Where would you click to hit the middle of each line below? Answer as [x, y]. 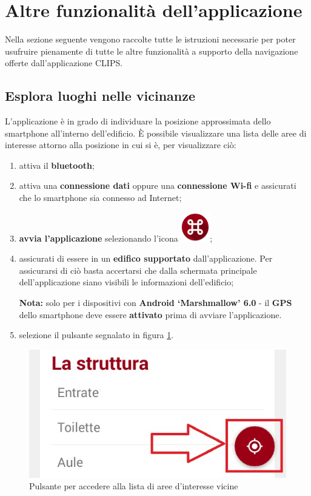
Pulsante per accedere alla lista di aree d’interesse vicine [134, 486]
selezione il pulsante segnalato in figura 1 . [96, 335]
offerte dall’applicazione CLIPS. [64, 63]
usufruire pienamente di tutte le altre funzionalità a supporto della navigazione [152, 51]
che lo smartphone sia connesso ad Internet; [100, 198]
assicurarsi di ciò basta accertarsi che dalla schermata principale [138, 270]
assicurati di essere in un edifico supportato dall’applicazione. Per [146, 258]
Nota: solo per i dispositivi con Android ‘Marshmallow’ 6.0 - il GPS [155, 303]
